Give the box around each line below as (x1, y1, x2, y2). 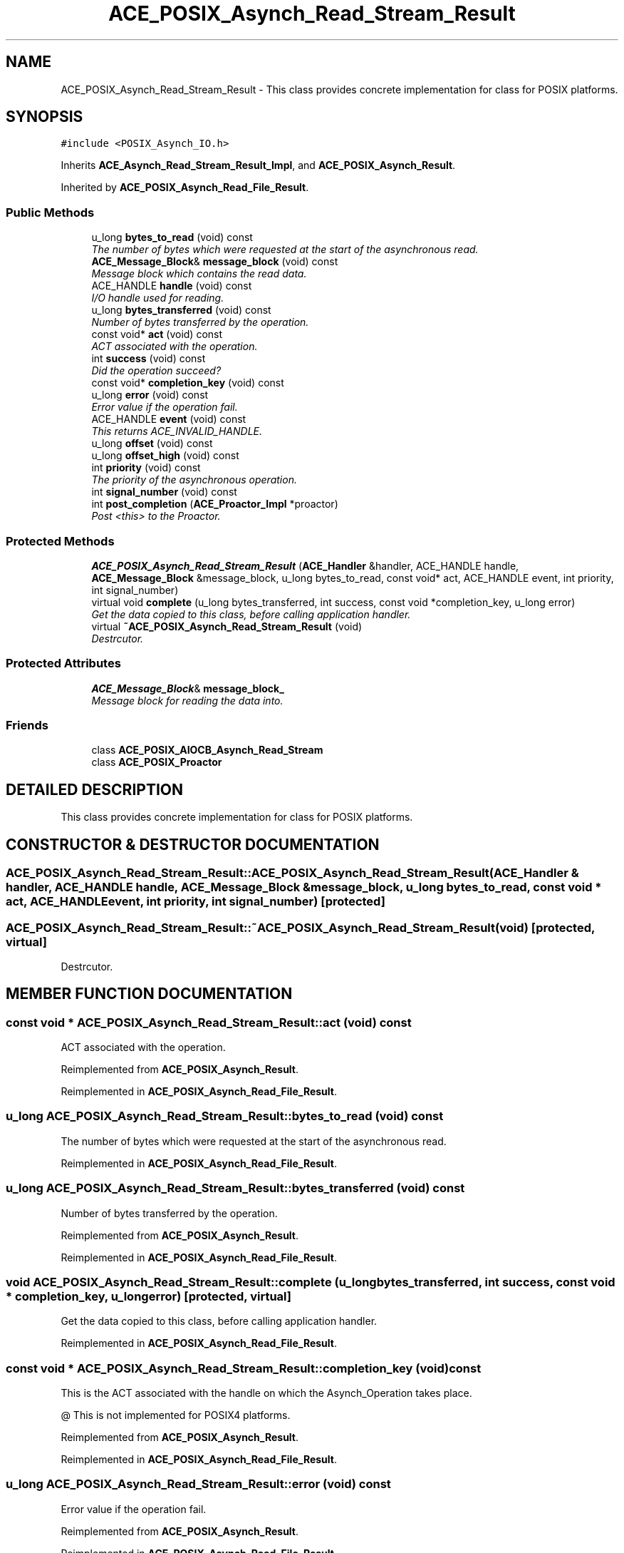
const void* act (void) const (91, 328, 223, 341)
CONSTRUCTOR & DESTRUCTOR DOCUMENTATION (6, 835, 380, 854)
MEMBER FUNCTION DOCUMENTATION (6, 985, 293, 1003)
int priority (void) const (91, 461, 201, 474)
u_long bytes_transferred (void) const (91, 304, 271, 317)
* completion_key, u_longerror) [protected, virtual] (6, 1288, 291, 1303)
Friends (6, 718, 48, 733)
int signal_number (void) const (91, 486, 237, 498)
